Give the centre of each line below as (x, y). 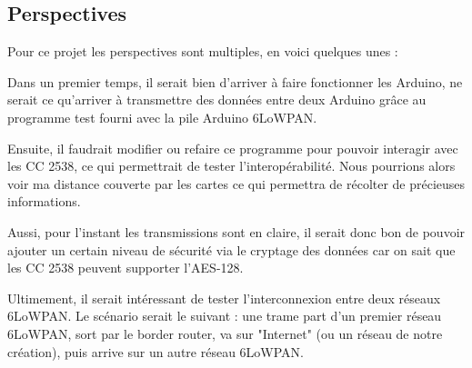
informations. (44, 201)
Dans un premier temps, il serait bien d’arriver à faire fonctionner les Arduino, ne (235, 81)
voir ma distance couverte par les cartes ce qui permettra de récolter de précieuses (236, 183)
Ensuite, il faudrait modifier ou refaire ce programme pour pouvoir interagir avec (233, 148)
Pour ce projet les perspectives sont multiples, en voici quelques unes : (203, 51)
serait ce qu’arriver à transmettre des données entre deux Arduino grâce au (217, 99)
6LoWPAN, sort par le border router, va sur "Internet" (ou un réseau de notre (225, 333)
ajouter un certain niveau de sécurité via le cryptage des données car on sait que (231, 249)
